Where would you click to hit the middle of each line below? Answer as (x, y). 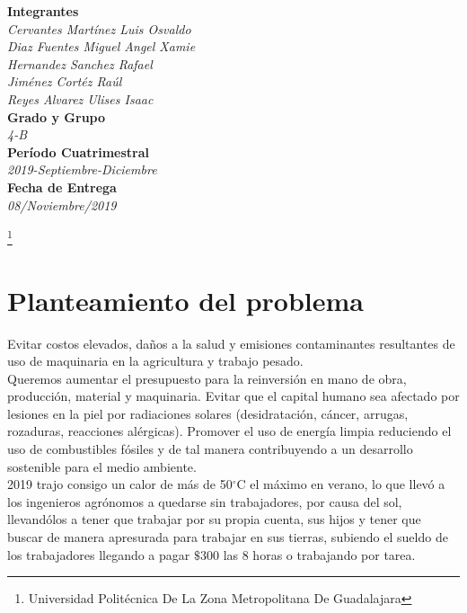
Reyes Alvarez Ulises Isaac (80, 98)
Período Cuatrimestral (78, 151)
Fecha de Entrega (62, 187)
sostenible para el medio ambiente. (102, 466)
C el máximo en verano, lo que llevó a (341, 484)
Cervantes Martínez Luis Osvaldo (99, 28)
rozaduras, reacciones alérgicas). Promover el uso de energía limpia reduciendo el (229, 431)
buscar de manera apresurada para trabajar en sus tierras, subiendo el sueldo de (228, 537)
